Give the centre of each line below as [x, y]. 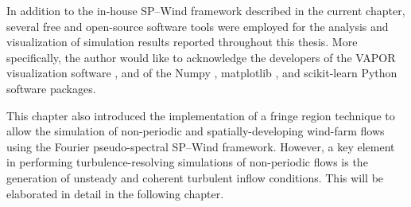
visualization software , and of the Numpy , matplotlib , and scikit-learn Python [202, 73]
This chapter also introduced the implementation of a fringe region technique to [201, 115]
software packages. [51, 88]
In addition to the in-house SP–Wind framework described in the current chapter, [206, 10]
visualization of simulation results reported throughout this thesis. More [182, 42]
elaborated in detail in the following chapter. [115, 193]
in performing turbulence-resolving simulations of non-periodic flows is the [187, 162]
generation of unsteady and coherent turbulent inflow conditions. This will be [195, 177]
